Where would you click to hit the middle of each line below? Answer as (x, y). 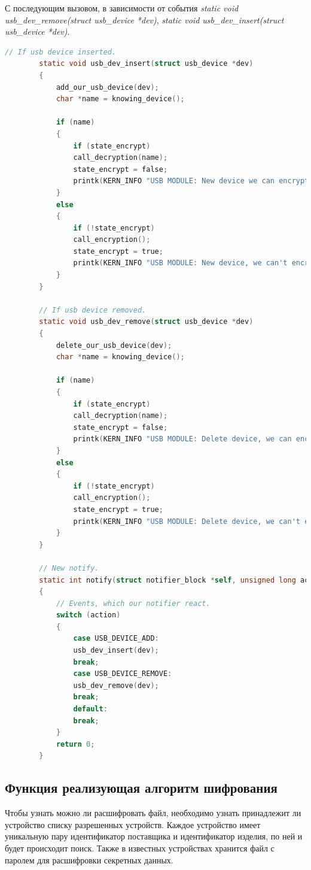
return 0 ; (75, 744)
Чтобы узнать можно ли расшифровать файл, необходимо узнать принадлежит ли (153, 813)
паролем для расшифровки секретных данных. (89, 860)
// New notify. (69, 568)
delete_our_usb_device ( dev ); (114, 345)
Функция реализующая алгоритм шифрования (141, 788)
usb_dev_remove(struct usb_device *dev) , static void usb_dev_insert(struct (144, 19)
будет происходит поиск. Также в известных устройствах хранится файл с (140, 848)
